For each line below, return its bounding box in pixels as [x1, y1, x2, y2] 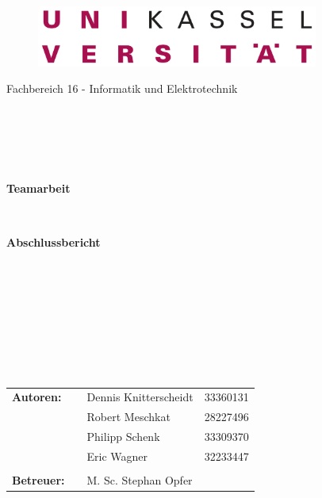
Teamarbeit [6, 180, 71, 197]
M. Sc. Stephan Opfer [86, 472, 193, 488]
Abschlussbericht [6, 233, 101, 250]
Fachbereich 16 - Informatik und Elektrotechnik [6, 80, 238, 97]
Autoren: [12, 389, 62, 405]
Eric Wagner [86, 447, 148, 464]
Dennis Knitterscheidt [86, 389, 194, 405]
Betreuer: [12, 472, 65, 488]
